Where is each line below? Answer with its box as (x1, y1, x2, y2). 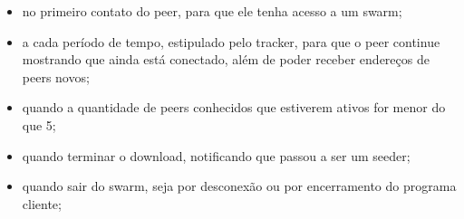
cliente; (22, 194, 62, 213)
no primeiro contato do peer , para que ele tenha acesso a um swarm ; (22, 2, 402, 20)
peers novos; (22, 67, 90, 86)
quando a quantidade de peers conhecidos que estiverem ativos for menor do (22, 98, 446, 117)
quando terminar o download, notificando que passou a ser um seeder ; (22, 146, 411, 165)
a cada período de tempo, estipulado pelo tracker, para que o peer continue (22, 32, 440, 51)
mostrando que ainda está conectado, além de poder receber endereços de (22, 50, 430, 69)
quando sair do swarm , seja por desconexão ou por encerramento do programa (22, 176, 457, 195)
